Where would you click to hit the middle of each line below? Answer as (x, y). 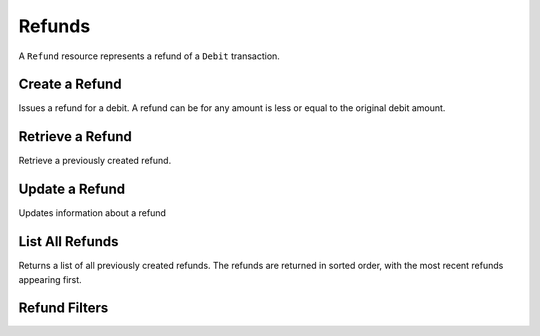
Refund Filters (63, 308)
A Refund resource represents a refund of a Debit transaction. (149, 56)
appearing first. (50, 279)
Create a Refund (70, 84)
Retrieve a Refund (75, 136)
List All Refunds (68, 241)
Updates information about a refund (92, 213)
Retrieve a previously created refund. (95, 161)
